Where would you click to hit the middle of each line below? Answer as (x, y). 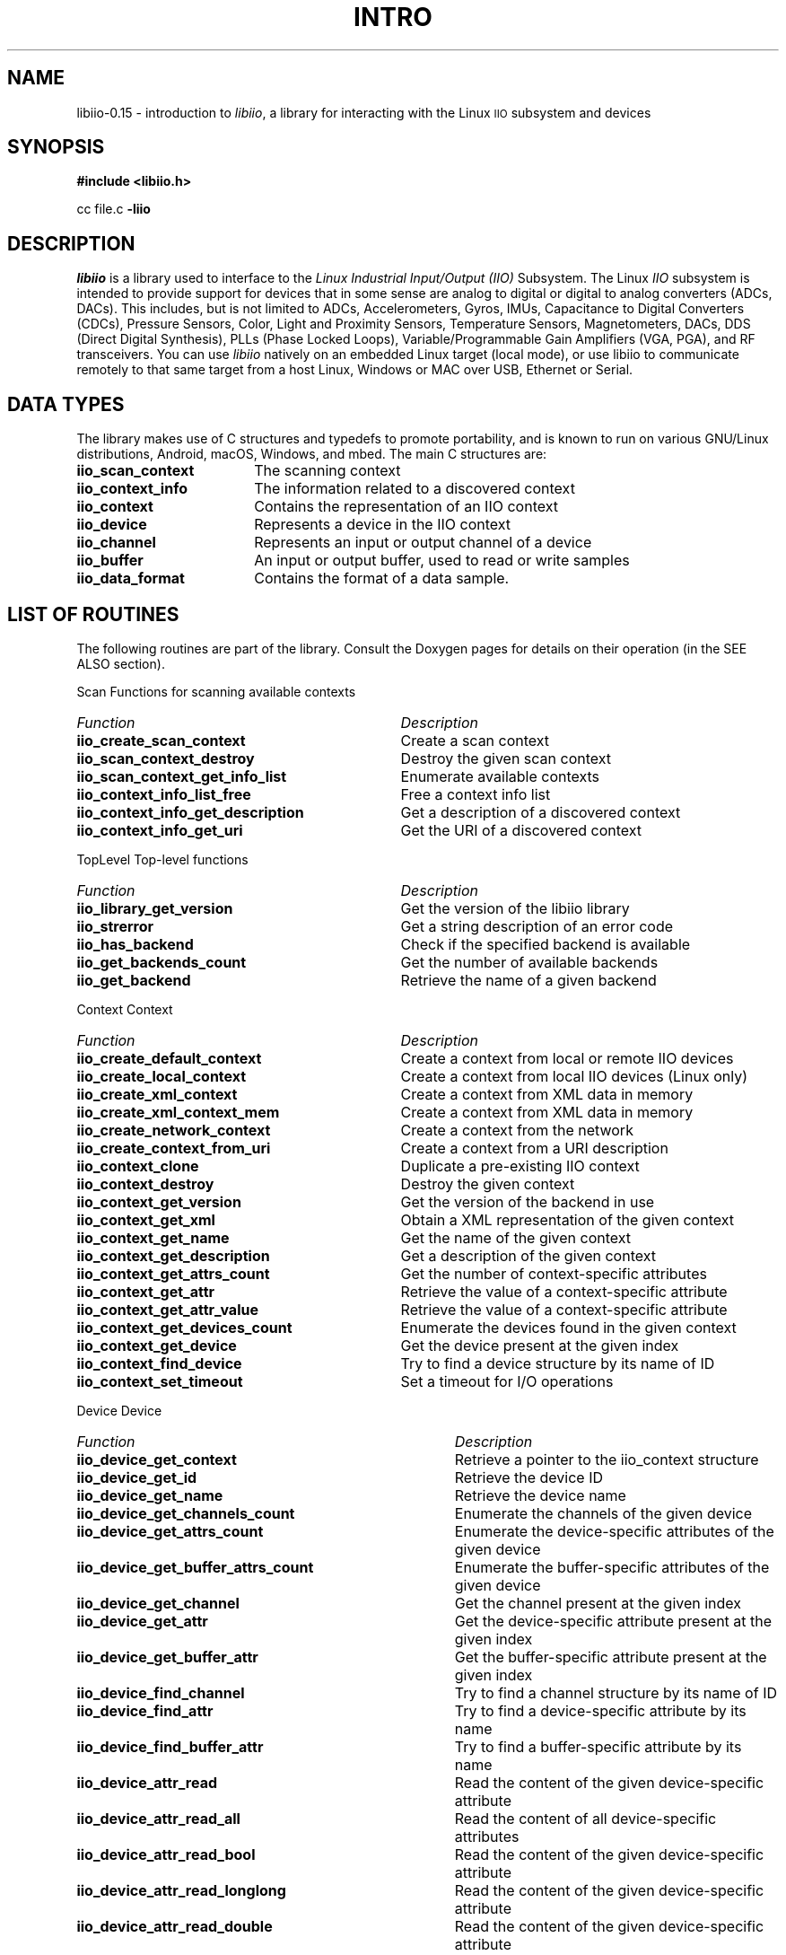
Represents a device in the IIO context (383, 525)
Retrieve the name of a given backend (528, 980)
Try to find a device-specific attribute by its (600, 1710)
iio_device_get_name (150, 1495)
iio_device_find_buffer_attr (170, 1746)
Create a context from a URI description (534, 1148)
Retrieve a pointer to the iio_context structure (607, 1459)
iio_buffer (110, 561)
